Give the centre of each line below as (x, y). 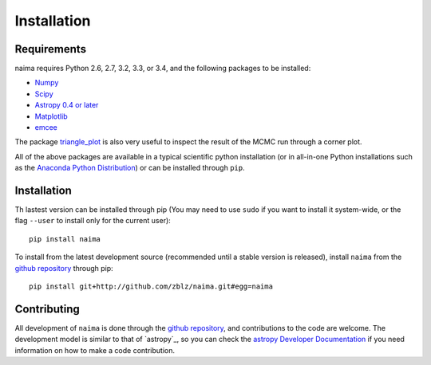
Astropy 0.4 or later (67, 105)
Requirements (51, 49)
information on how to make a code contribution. (95, 350)
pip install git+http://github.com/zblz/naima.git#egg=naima (151, 287)
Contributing (47, 309)
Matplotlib (51, 116)
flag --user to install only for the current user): (93, 221)
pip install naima (65, 239)
